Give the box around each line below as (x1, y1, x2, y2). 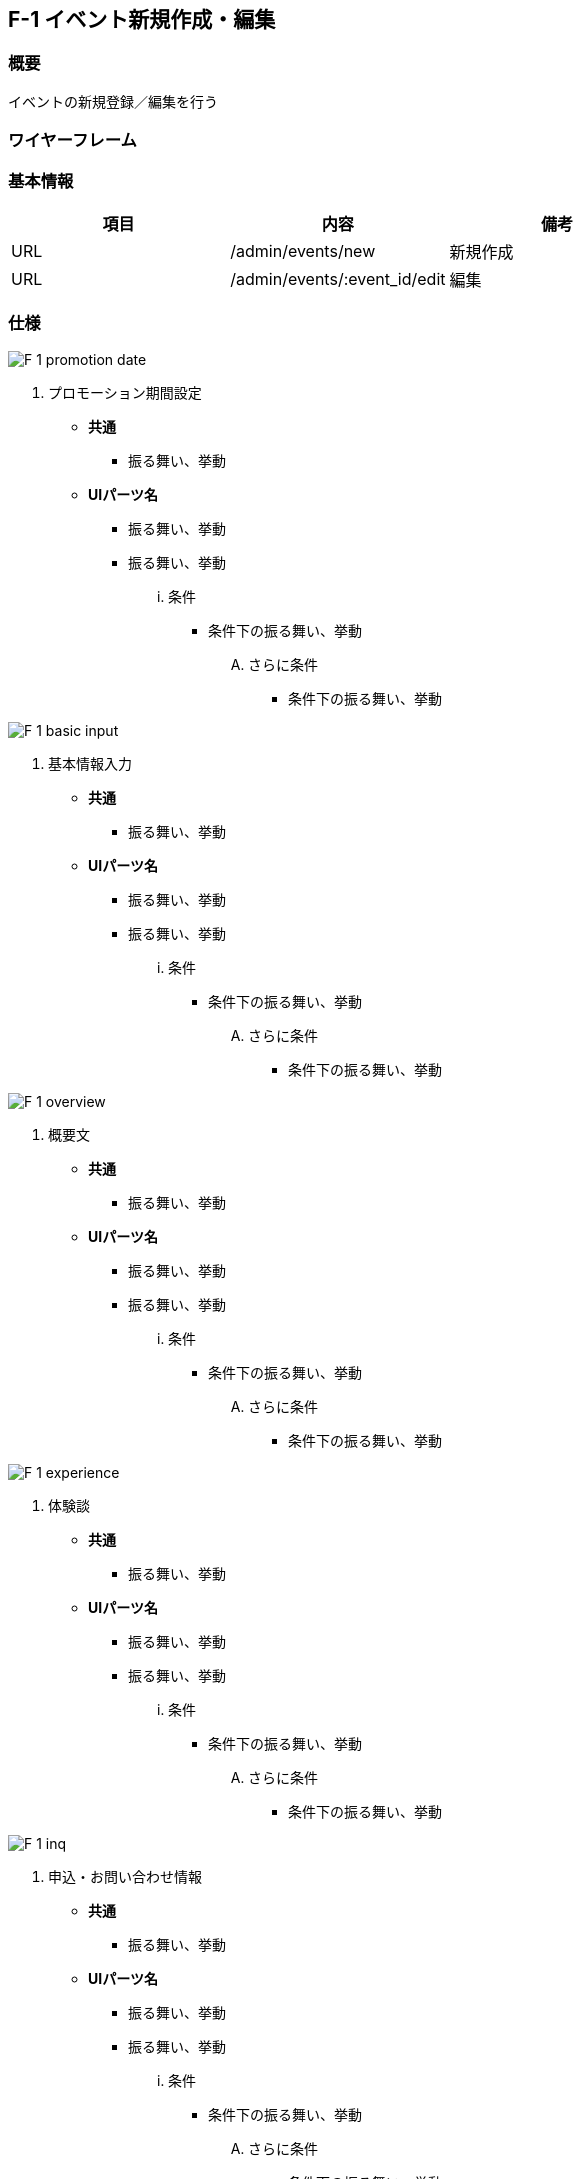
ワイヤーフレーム (8, 130, 137, 151)
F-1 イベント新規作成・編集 (8, 7, 276, 32)
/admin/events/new (230, 240, 376, 261)
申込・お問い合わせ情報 (48, 1867, 202, 1885)
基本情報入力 (48, 754, 132, 772)
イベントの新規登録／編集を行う (8, 92, 218, 110)
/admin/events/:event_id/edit (230, 268, 446, 289)
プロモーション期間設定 (48, 383, 202, 401)
